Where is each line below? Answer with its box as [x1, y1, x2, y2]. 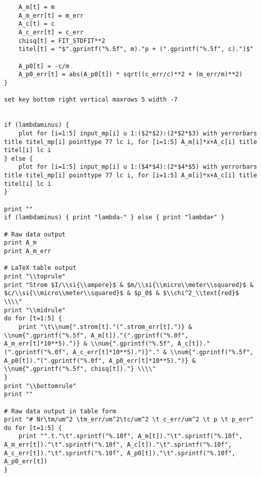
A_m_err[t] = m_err [18, 12, 84, 19]
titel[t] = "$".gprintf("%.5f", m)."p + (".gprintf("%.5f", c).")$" [18, 45, 253, 53]
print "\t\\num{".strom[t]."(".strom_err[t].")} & [18, 323, 192, 330]
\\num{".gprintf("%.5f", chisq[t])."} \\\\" [4, 365, 156, 373]
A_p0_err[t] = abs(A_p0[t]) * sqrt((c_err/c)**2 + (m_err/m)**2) [18, 71, 243, 78]
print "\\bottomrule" [4, 382, 77, 390]
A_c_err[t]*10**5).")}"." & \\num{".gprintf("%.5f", [73, 348, 253, 356]
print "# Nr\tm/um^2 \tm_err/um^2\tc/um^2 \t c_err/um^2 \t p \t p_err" [4, 416, 253, 423]
